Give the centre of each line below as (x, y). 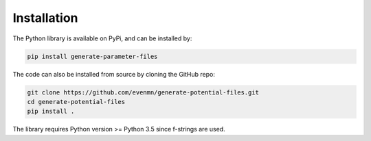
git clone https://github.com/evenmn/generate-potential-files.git (143, 92)
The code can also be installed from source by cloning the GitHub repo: (114, 74)
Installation (45, 18)
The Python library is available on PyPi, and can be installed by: (102, 38)
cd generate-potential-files (76, 102)
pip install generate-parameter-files (92, 56)
